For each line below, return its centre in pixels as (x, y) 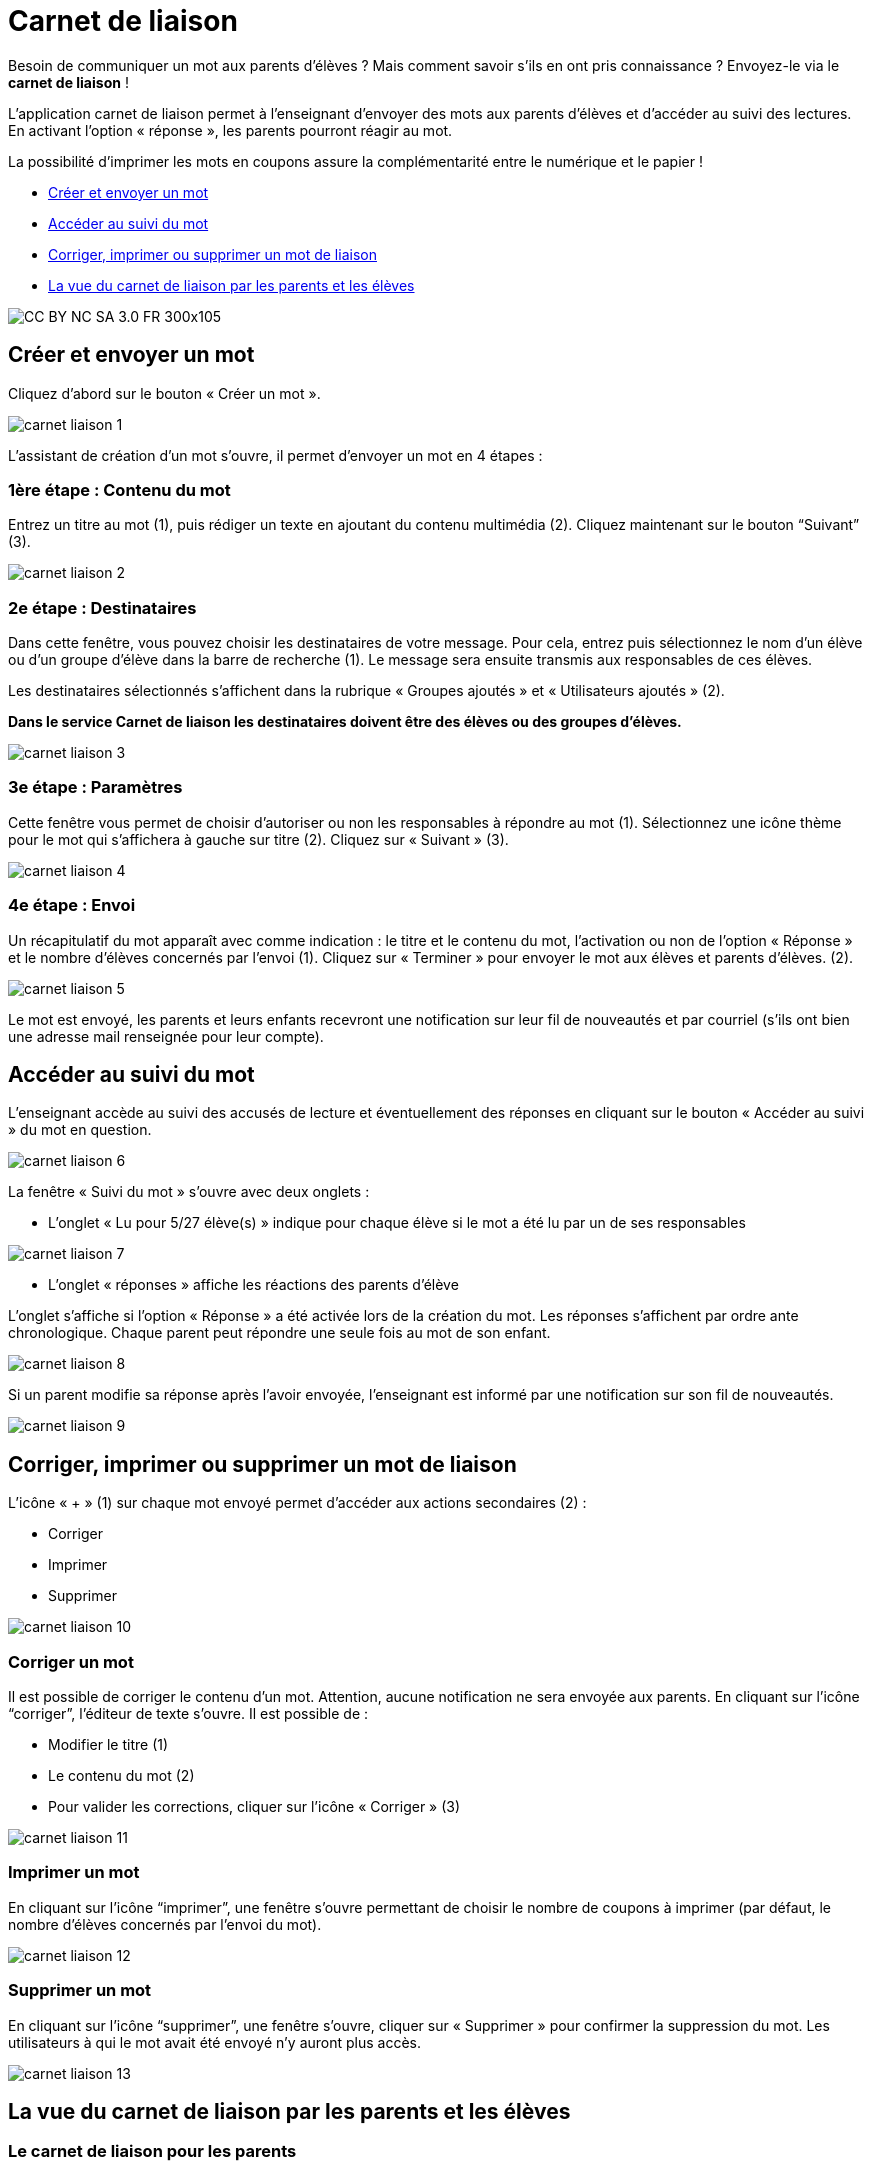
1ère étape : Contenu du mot (119, 489)
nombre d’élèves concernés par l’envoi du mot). (165, 1924)
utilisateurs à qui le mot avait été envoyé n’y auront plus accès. (214, 2042)
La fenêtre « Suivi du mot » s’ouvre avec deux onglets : (189, 1192)
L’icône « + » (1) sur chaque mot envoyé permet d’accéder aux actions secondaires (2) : (297, 1503)
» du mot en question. (80, 1130)
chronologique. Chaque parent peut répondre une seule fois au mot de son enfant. (279, 1333)
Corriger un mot (71, 1661)
